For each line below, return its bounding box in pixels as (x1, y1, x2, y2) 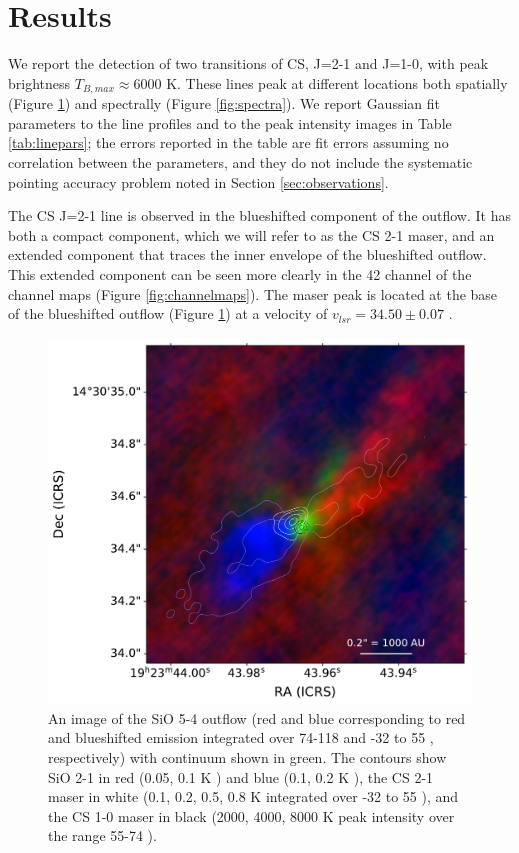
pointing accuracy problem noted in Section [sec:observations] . (8, 171, 389, 192)
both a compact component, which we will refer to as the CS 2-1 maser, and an (8, 224, 495, 245)
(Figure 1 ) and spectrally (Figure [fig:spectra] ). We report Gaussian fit (8, 93, 441, 114)
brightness (8, 72, 71, 93)
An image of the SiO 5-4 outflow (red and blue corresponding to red (48, 707, 466, 728)
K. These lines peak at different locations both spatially (166, 72, 508, 93)
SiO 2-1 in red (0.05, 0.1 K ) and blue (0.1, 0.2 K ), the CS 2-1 (48, 766, 434, 787)
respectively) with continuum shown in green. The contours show (48, 746, 447, 767)
